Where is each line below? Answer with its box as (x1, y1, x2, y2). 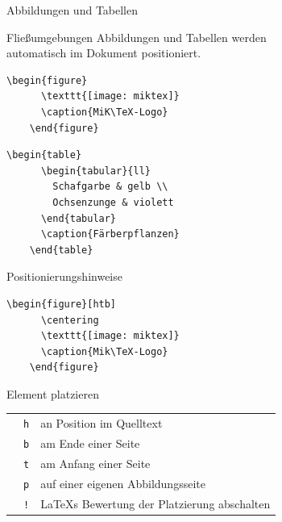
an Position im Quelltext (40, 415, 163, 432)
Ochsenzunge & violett (52, 196, 174, 208)
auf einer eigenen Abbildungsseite (40, 474, 205, 491)
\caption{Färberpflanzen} (40, 228, 180, 240)
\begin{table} (6, 149, 82, 161)
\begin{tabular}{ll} (40, 165, 151, 177)
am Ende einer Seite (40, 435, 140, 452)
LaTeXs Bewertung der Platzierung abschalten (40, 495, 271, 512)
